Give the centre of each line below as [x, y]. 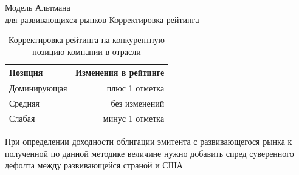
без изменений [138, 103]
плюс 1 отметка [136, 88]
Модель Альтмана [38, 7]
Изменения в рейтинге [120, 72]
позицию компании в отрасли [87, 51]
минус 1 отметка [134, 118]
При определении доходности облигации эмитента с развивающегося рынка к [149, 141]
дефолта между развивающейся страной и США [94, 165]
